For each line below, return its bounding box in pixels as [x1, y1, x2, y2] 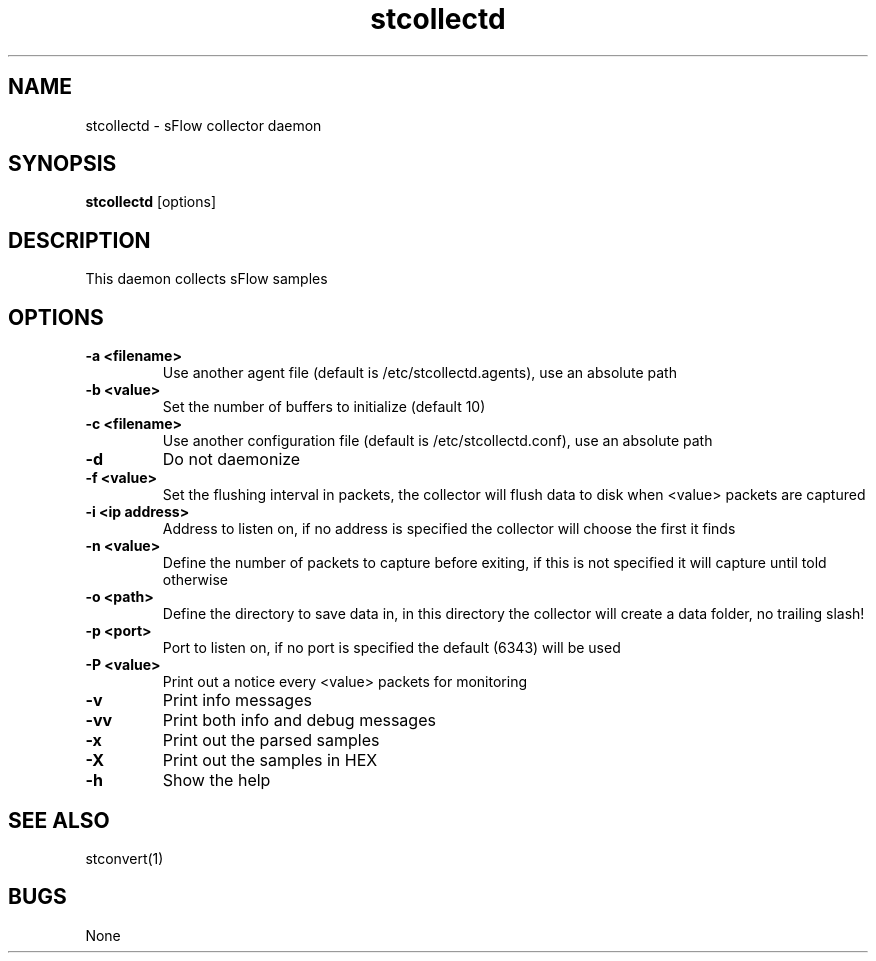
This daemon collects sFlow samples [85, 270, 328, 288]
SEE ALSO [8, 807, 110, 833]
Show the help [162, 770, 271, 791]
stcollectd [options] [85, 193, 217, 211]
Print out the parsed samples [162, 730, 380, 751]
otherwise [162, 571, 228, 589]
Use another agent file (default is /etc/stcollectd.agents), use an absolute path [162, 364, 677, 382]
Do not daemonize [162, 449, 301, 470]
